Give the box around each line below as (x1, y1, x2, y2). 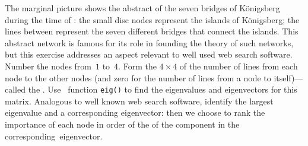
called (5, 83, 26, 96)
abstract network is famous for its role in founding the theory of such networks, (5, 36, 294, 49)
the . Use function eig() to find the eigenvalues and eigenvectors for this (28, 83, 297, 96)
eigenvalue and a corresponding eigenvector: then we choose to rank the (5, 106, 265, 119)
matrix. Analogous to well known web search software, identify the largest (5, 94, 274, 107)
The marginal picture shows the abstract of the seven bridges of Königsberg (5, 2, 280, 14)
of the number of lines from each (179, 59, 298, 72)
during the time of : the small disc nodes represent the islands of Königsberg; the (5, 13, 300, 26)
